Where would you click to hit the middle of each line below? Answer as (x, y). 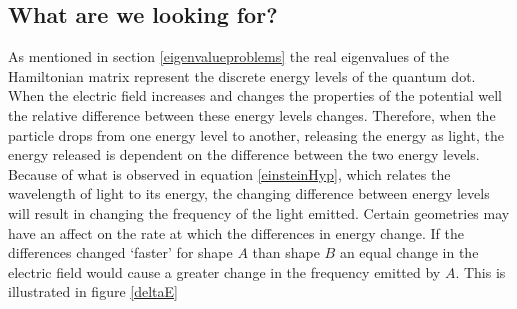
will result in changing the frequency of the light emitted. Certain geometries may (259, 212)
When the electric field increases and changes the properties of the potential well (255, 95)
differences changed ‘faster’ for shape (120, 252)
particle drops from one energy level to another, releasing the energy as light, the (256, 134)
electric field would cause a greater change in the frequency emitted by (224, 271)
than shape (286, 252)
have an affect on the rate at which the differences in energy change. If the (236, 232)
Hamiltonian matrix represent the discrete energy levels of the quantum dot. (242, 75)
